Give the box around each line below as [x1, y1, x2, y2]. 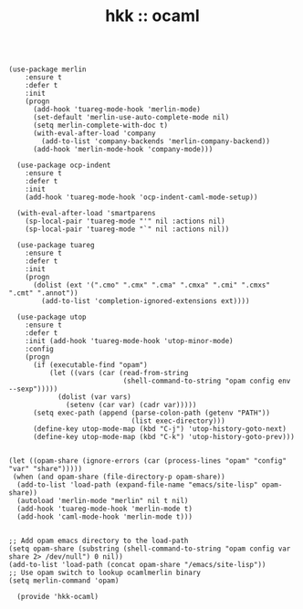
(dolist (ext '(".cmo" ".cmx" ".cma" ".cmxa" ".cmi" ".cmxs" [32, 280, 271, 290]
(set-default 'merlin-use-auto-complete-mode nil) [32, 113, 230, 122]
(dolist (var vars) [57, 393, 131, 402]
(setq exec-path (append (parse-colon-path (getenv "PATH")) [32, 408, 271, 418]
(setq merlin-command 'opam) [8, 576, 120, 585]
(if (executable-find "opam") [32, 361, 148, 370]
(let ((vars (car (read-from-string [48, 369, 189, 378]
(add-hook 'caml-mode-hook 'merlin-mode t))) [16, 512, 193, 521]
